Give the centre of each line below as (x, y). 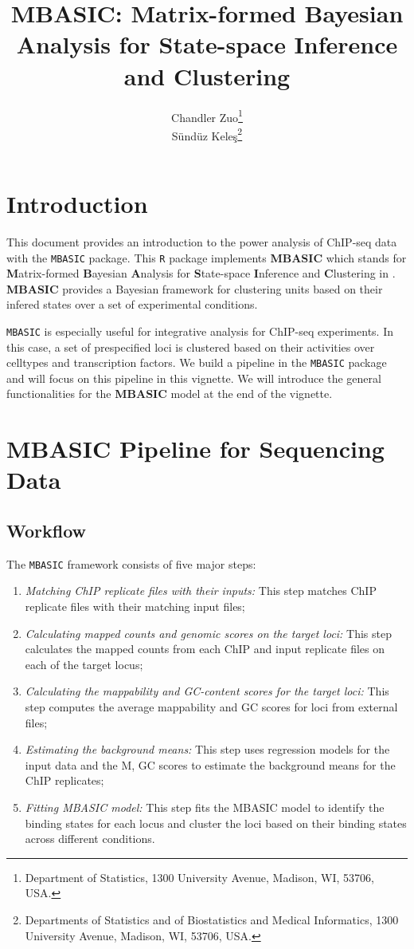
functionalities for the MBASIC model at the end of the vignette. (170, 394)
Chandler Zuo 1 (207, 116)
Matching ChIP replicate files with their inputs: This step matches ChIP (201, 591)
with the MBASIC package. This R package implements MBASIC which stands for (207, 257)
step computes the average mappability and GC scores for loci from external (211, 707)
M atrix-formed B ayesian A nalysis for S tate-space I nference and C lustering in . (201, 273)
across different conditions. (90, 839)
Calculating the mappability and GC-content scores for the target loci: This (207, 691)
